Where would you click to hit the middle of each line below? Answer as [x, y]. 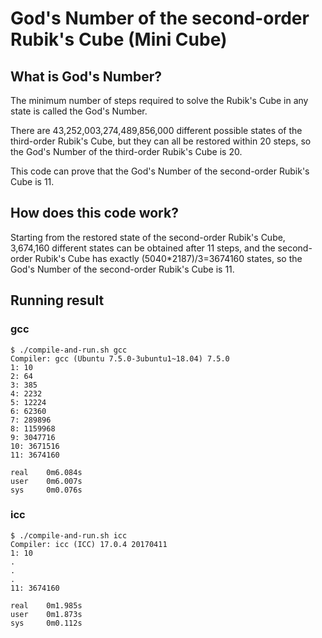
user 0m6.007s [46, 481]
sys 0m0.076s [46, 490]
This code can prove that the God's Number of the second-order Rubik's [160, 171]
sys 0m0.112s [46, 623]
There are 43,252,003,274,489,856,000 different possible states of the [156, 130]
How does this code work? [94, 213]
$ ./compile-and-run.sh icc [69, 535]
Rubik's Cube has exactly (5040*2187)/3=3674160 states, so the [168, 258]
